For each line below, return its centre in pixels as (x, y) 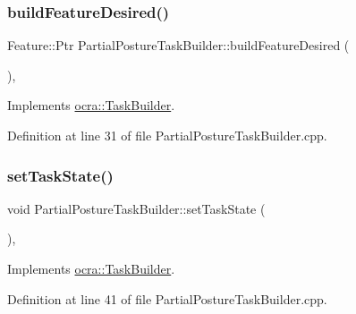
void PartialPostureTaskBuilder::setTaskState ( (136, 208)
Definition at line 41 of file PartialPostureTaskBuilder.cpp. (167, 298)
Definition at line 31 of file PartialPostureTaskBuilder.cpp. (167, 135)
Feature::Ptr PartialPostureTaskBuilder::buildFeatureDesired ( (178, 45)
